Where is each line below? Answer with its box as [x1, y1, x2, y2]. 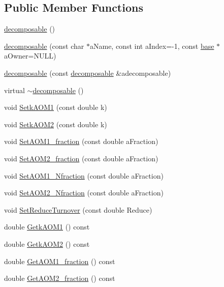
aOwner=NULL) [4, 50, 56, 61]
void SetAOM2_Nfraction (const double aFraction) [4, 187, 164, 198]
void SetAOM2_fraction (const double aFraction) [4, 153, 158, 163]
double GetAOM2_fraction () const [4, 273, 115, 283]
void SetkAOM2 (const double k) [4, 119, 107, 129]
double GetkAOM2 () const [4, 238, 90, 249]
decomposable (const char [4, 40, 84, 51]
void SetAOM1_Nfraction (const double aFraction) [4, 170, 164, 181]
